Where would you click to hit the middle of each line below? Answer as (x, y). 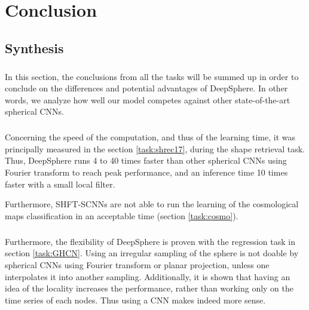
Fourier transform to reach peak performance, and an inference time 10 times (146, 172)
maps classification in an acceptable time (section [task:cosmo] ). (122, 215)
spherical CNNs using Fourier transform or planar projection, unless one (137, 265)
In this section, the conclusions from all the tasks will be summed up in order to (152, 76)
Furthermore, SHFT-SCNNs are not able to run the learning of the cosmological (152, 204)
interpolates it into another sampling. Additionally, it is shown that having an (148, 276)
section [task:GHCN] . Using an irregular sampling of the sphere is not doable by (152, 253)
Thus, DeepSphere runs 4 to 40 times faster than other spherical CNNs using (146, 160)
